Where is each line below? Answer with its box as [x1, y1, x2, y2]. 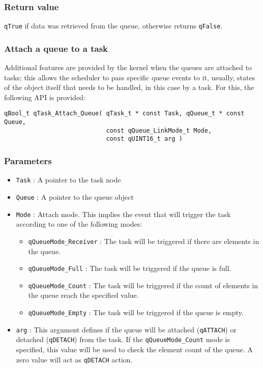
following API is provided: [4, 91, 85, 102]
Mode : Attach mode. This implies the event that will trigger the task [16, 208, 231, 219]
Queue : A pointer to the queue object [16, 191, 134, 202]
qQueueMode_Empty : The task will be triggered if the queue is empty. [28, 307, 244, 318]
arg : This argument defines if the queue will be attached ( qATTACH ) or [16, 324, 237, 334]
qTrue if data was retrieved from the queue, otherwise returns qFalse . [4, 20, 223, 31]
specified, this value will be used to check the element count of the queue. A [16, 344, 253, 354]
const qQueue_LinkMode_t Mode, [106, 127, 212, 134]
